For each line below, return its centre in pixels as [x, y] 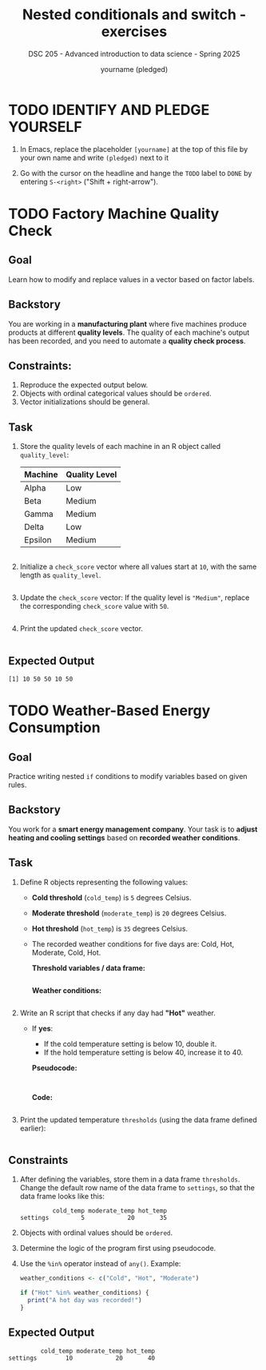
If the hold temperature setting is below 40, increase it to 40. [143, 1052]
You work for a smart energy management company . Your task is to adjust [133, 829]
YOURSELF [45, 127]
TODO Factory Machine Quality [114, 214]
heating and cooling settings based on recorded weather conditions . [124, 837]
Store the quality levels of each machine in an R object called [120, 447]
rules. [18, 784]
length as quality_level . [60, 575]
